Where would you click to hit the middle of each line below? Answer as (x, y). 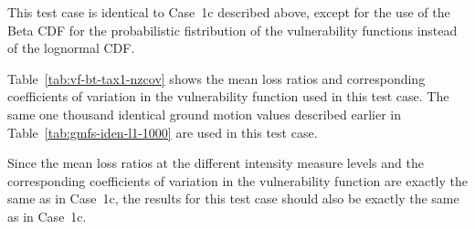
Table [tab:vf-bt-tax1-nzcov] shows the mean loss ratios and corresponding (216, 78)
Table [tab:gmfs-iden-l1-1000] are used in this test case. (163, 132)
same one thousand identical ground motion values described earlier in (204, 114)
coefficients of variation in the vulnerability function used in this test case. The (228, 96)
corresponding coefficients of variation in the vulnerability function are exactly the (237, 180)
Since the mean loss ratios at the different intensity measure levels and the (216, 163)
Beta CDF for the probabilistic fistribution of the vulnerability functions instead (232, 30)
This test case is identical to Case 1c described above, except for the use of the (229, 12)
